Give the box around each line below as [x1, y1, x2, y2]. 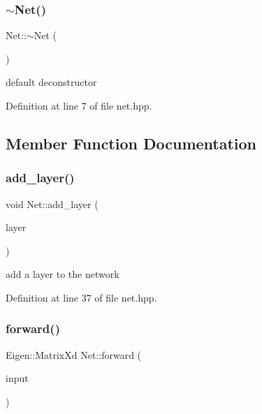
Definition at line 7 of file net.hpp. [6, 98, 152, 112]
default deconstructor [6, 75, 97, 89]
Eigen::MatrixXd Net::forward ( [6, 347, 142, 362]
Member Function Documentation [6, 132, 257, 154]
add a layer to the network [6, 267, 119, 281]
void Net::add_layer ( [6, 196, 99, 211]
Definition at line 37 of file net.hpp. [6, 290, 157, 304]
